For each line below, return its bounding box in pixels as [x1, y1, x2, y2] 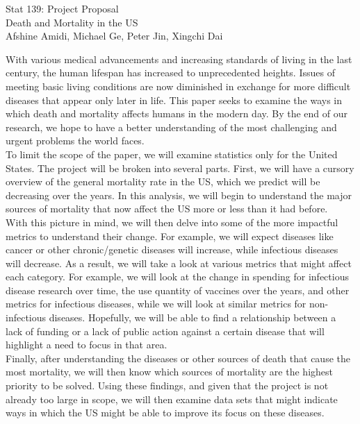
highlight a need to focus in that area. [6, 337, 167, 352]
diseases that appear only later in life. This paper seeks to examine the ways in [6, 92, 343, 107]
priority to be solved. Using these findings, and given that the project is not [6, 378, 329, 393]
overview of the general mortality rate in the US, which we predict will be [6, 174, 320, 189]
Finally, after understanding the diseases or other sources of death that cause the [6, 350, 350, 365]
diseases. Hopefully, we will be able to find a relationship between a [49, 310, 336, 325]
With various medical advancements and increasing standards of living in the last [6, 51, 352, 66]
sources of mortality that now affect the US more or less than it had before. [6, 201, 328, 216]
